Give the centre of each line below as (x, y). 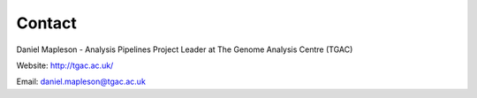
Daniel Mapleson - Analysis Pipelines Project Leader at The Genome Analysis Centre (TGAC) (185, 49)
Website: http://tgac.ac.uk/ (65, 65)
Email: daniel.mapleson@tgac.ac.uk (81, 82)
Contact (46, 23)
